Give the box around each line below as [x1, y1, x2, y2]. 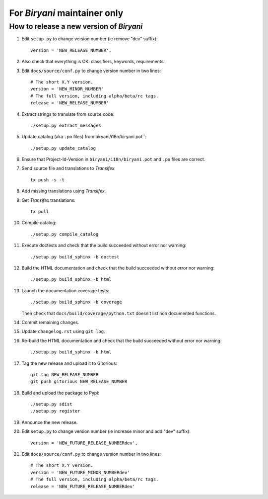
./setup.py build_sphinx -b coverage [30, 299, 123, 305]
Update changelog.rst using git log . [21, 329, 105, 334]
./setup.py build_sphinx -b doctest [30, 254, 120, 259]
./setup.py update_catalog [30, 145, 96, 151]
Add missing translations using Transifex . [21, 188, 106, 194]
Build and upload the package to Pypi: [21, 390, 99, 396]
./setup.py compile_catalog [30, 231, 99, 237]
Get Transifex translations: [21, 197, 75, 203]
